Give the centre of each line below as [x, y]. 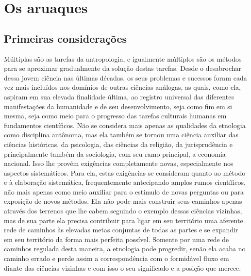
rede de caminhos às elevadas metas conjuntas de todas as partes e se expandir [121, 230]
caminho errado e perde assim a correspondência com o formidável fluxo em [117, 258]
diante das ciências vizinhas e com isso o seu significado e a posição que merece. [123, 268]
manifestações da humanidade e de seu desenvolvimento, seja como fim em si [118, 106]
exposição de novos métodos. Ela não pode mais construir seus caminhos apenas [123, 201]
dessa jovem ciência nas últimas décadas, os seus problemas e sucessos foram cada [125, 77]
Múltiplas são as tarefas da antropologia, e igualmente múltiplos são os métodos [123, 58]
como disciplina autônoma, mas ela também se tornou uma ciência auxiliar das [121, 135]
